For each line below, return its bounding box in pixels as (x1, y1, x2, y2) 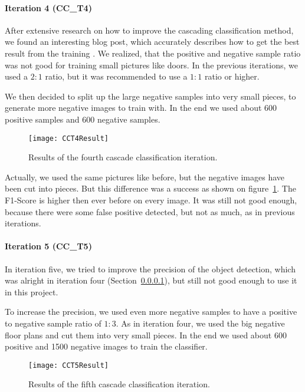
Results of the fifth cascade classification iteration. (28, 378, 210, 390)
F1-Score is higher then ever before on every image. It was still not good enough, (5, 193, 297, 206)
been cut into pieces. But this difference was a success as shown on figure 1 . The (5, 182, 296, 195)
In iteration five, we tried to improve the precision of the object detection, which (5, 262, 296, 275)
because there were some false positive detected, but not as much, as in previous (5, 205, 295, 218)
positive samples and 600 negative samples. (5, 113, 160, 125)
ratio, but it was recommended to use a (45, 70, 188, 83)
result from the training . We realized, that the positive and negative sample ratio (5, 47, 301, 59)
